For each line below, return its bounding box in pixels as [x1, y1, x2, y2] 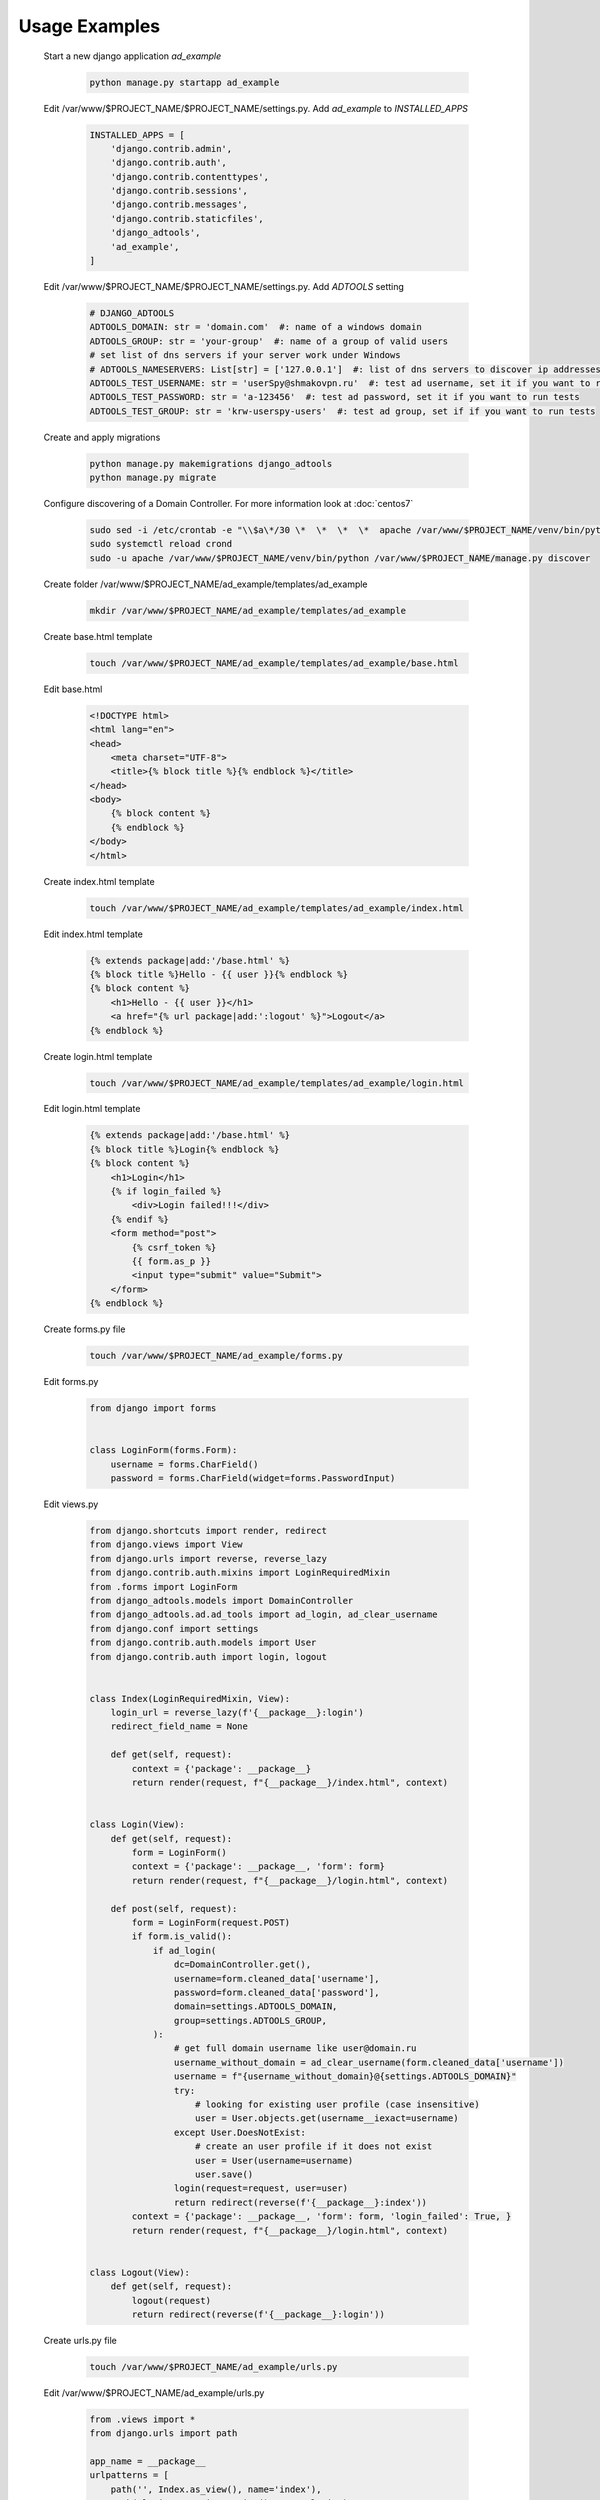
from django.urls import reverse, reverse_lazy [89, 1553, 327, 1564]
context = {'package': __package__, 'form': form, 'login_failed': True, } [131, 2211, 512, 2222]
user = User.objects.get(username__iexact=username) [195, 2113, 459, 2124]
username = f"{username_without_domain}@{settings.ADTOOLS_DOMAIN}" [173, 2071, 517, 2082]
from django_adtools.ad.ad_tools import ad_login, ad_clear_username [89, 1609, 438, 1620]
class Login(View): [89, 1819, 185, 1830]
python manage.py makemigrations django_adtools [89, 458, 333, 469]
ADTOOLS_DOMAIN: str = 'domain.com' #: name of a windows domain [89, 321, 422, 333]
